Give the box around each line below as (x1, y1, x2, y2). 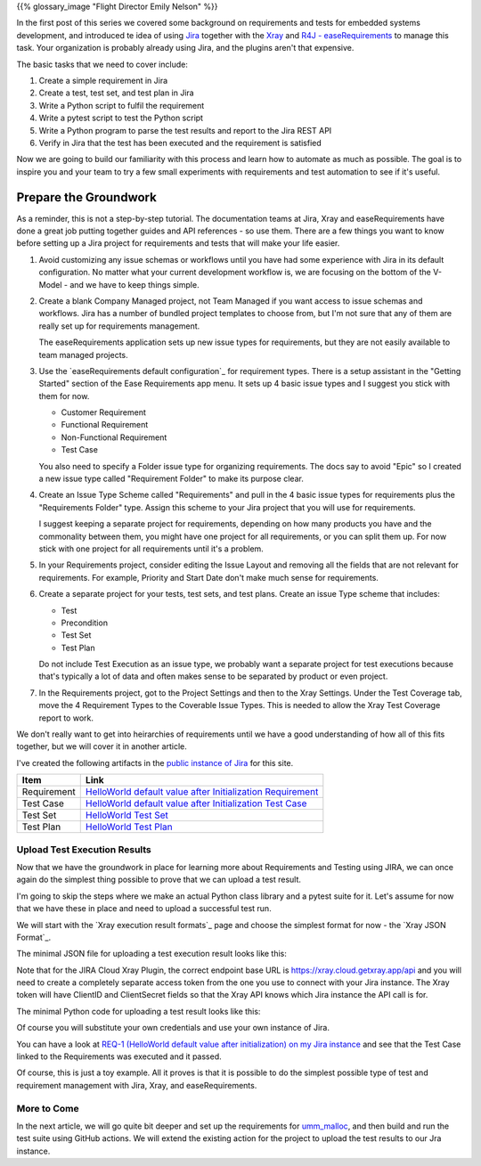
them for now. (38, 390, 90, 401)
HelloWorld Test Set (85, 809, 168, 821)
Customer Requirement (61, 407, 147, 418)
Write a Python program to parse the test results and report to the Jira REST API (38, 125, 332, 135)
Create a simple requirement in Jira (38, 75, 168, 86)
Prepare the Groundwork (16, 190, 158, 205)
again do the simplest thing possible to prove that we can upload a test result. (16, 874, 302, 885)
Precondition (61, 617, 109, 628)
